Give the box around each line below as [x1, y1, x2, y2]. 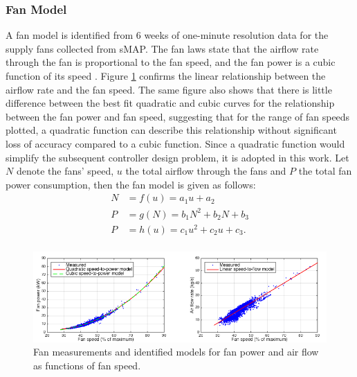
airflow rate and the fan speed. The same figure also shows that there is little [6, 82, 332, 96]
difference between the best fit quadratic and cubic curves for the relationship [6, 96, 335, 110]
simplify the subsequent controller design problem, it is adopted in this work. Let [6, 150, 349, 164]
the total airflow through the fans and [125, 164, 286, 178]
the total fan [298, 164, 352, 178]
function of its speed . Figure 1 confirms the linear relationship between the [6, 69, 326, 82]
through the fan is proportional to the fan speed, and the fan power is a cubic [6, 55, 336, 69]
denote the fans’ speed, [16, 164, 114, 178]
